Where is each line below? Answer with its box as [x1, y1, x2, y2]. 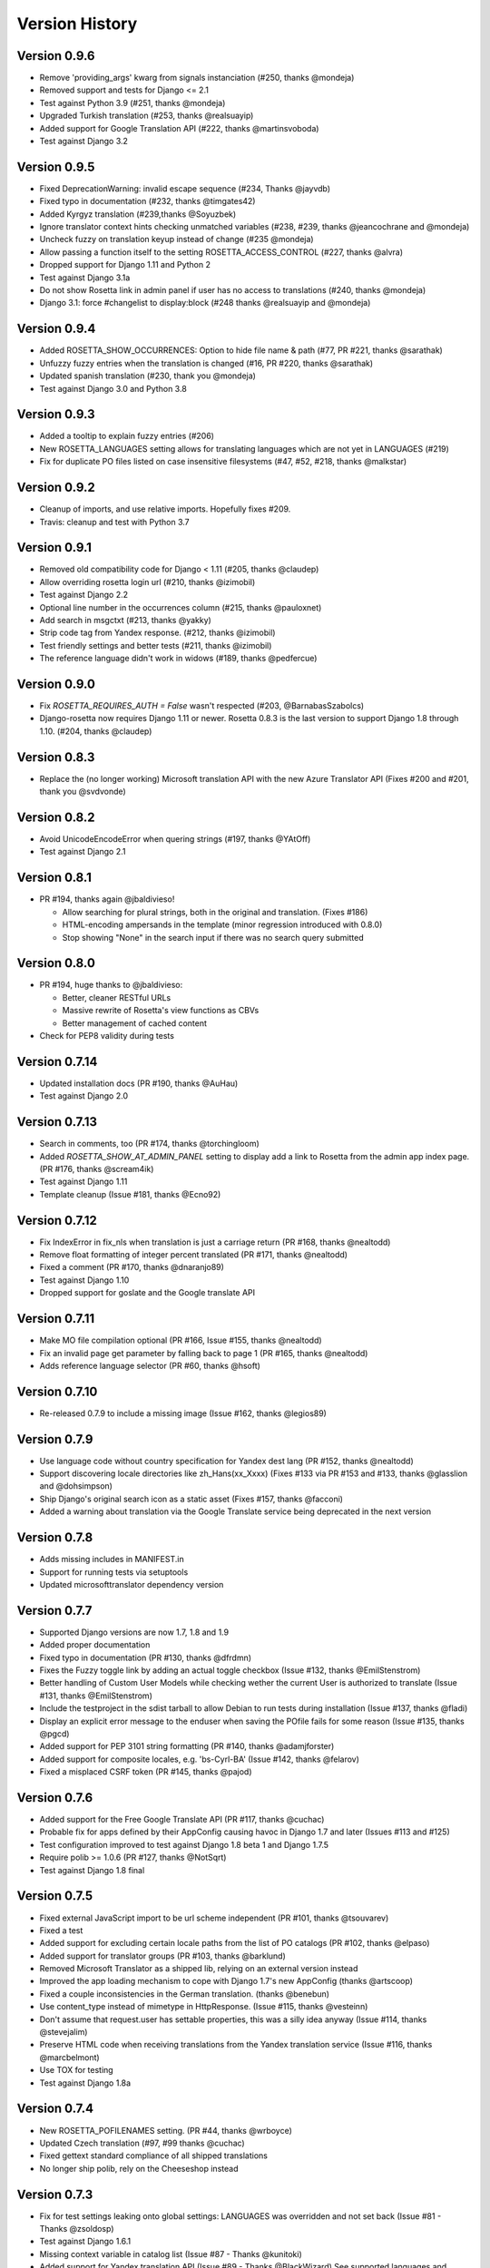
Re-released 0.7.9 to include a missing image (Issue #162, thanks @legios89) [39, 1407, 327, 1419]
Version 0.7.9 [16, 1432, 93, 1447]
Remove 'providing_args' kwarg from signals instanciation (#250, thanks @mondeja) [39, 73, 355, 83]
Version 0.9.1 [16, 540, 93, 555]
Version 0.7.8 [16, 1530, 93, 1546]
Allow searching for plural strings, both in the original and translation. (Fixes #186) [62, 906, 368, 917]
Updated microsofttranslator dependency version [39, 1579, 224, 1589]
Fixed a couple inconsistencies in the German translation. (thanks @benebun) [39, 1988, 330, 1999]
